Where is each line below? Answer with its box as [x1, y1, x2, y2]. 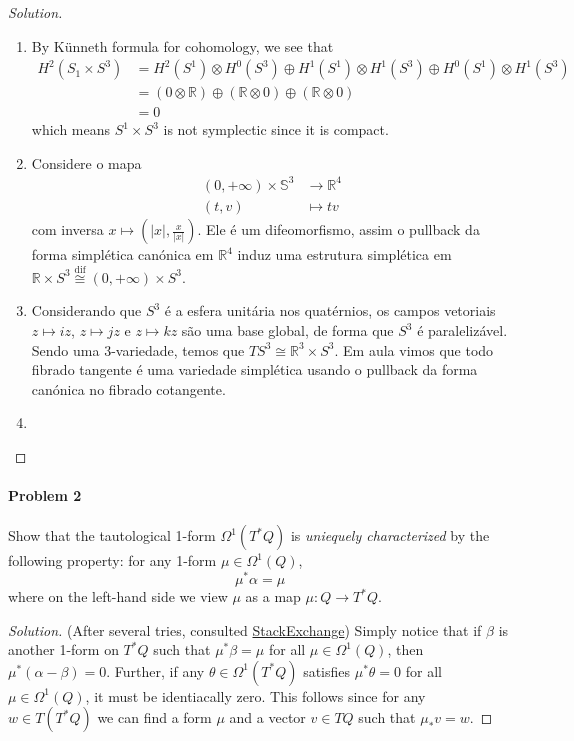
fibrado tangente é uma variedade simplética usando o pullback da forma [31, 359, 478, 380]
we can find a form [97, 707, 212, 728]
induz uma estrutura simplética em [237, 244, 452, 265]
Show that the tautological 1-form [8, 525, 216, 546]
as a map [245, 586, 301, 607]
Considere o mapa [31, 152, 142, 173]
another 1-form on [8, 639, 119, 660]
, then [387, 639, 424, 660]
